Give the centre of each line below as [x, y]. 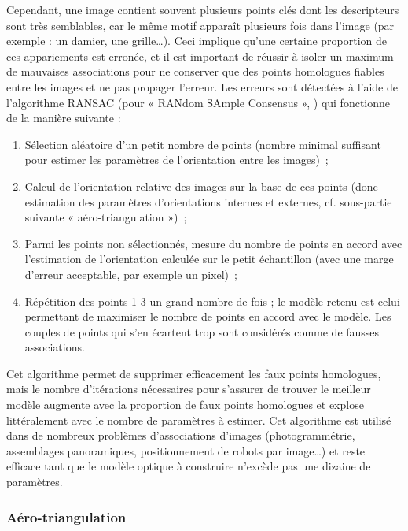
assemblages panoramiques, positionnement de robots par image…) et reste [186, 450]
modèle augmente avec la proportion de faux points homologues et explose [185, 405]
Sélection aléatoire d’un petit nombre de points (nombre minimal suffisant [203, 144]
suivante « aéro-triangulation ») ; [106, 217]
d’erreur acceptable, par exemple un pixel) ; [131, 274]
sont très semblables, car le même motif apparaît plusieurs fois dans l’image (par [200, 25]
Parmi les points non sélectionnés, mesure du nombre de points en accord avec [213, 243]
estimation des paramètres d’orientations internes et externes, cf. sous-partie [208, 201]
